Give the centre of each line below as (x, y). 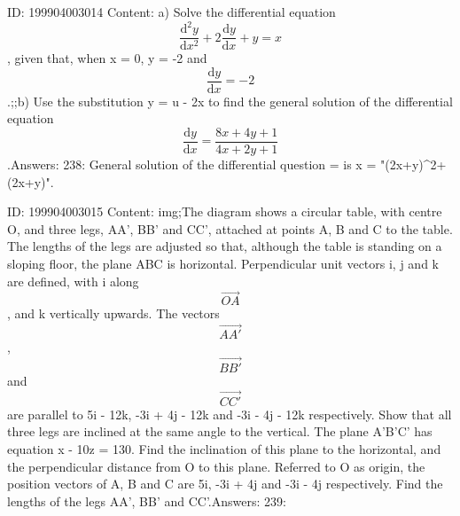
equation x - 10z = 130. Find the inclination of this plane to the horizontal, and (224, 449)
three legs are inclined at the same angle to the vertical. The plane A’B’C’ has (220, 431)
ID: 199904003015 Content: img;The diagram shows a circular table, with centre (225, 211)
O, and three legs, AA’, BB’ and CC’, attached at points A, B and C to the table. (230, 228)
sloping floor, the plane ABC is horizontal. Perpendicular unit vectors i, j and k (223, 264)
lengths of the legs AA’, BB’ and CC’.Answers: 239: (147, 500)
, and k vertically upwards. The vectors (113, 313)
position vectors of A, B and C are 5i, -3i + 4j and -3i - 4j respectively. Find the (225, 484)
